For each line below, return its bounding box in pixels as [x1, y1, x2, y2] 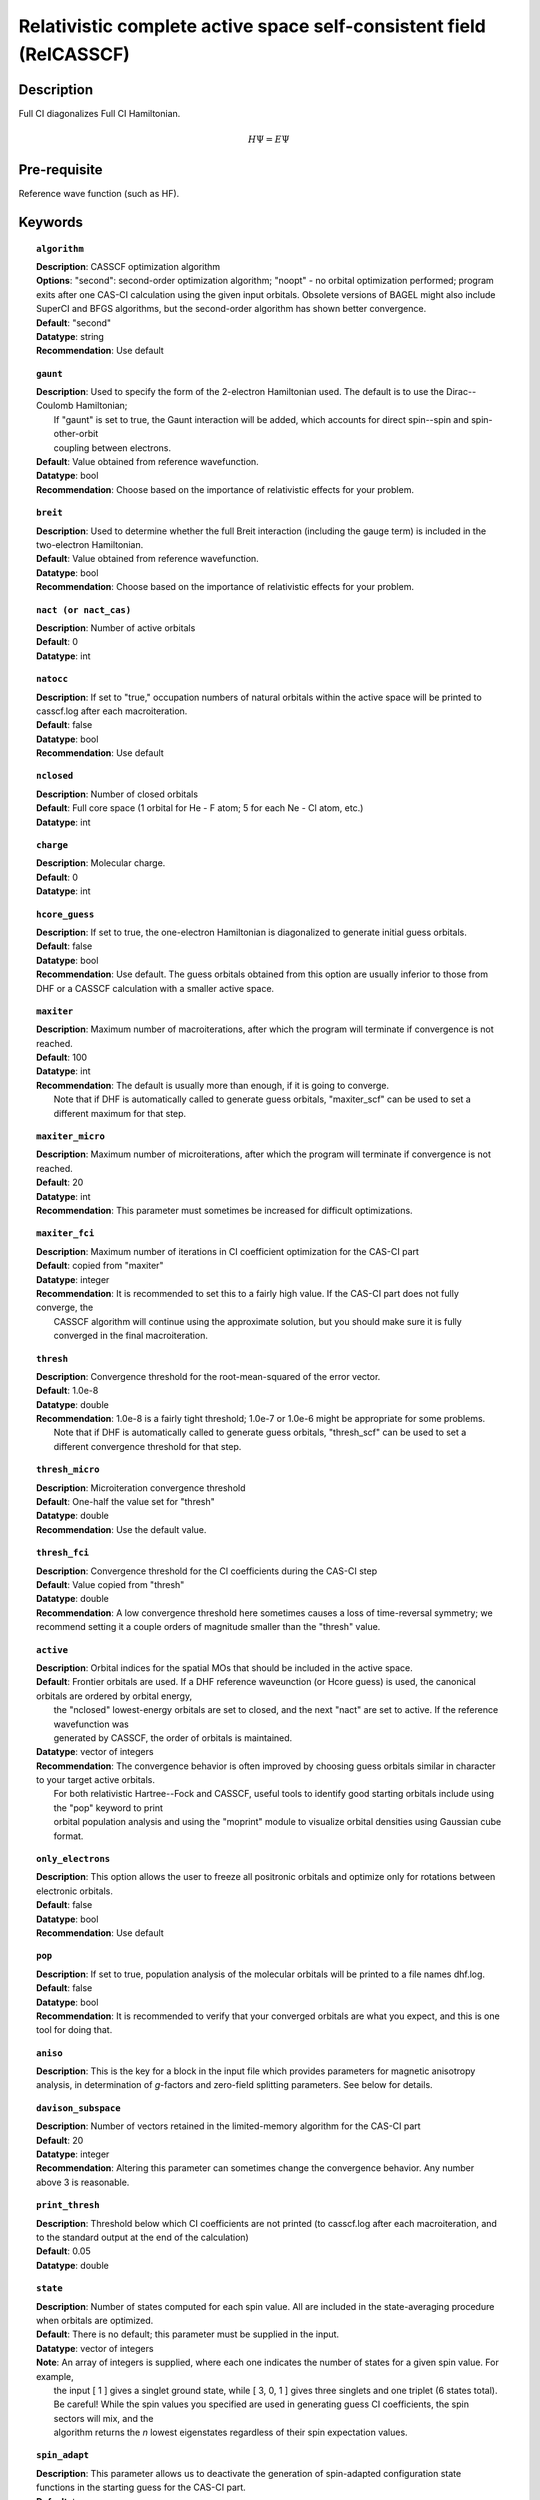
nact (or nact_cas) [36, 604, 132, 615]
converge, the [36, 1301, 94, 1314]
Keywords [18, 213, 84, 230]
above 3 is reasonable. [36, 2176, 130, 2188]
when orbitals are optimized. [36, 2314, 154, 2326]
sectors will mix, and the [53, 2412, 154, 2424]
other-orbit [53, 428, 99, 440]
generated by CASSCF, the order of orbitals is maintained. [53, 1731, 293, 1744]
